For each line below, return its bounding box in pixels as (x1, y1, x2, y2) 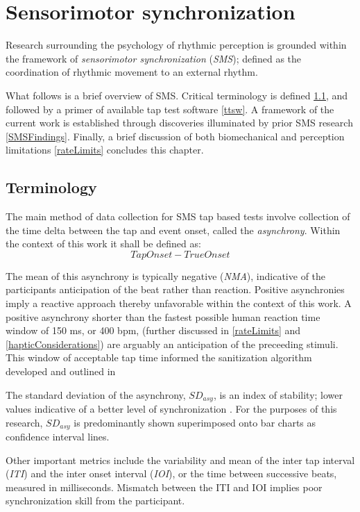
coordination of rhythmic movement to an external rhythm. (6, 65, 258, 79)
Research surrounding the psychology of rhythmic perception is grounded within (6, 38, 347, 52)
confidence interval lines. (6, 429, 110, 444)
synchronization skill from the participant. (6, 493, 185, 508)
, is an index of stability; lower (213, 387, 343, 402)
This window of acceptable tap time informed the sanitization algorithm (6, 350, 312, 365)
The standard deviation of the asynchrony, (6, 387, 186, 402)
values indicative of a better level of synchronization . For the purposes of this (6, 402, 337, 416)
